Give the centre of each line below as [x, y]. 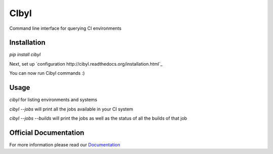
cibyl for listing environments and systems [53, 100]
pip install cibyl [25, 55]
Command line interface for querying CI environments [65, 28]
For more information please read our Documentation [65, 144]
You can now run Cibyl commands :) [47, 73]
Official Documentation [47, 133]
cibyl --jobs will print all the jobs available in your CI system [71, 109]
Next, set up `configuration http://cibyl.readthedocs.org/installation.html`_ [86, 64]
